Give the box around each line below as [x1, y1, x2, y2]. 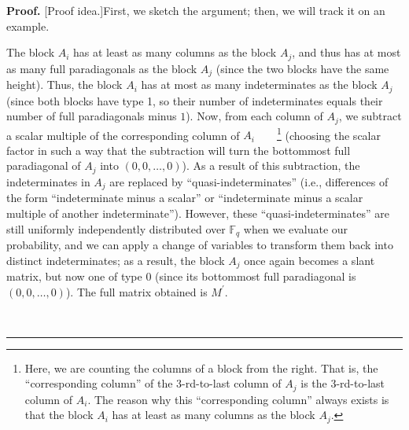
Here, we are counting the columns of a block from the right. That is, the [24, 359, 378, 376]
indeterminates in [6, 173, 90, 189]
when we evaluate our [243, 220, 348, 237]
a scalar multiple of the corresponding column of [6, 127, 240, 143]
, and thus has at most [292, 44, 401, 61]
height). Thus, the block [6, 76, 123, 93]
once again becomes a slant [244, 252, 375, 268]
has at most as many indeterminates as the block [141, 76, 378, 93]
